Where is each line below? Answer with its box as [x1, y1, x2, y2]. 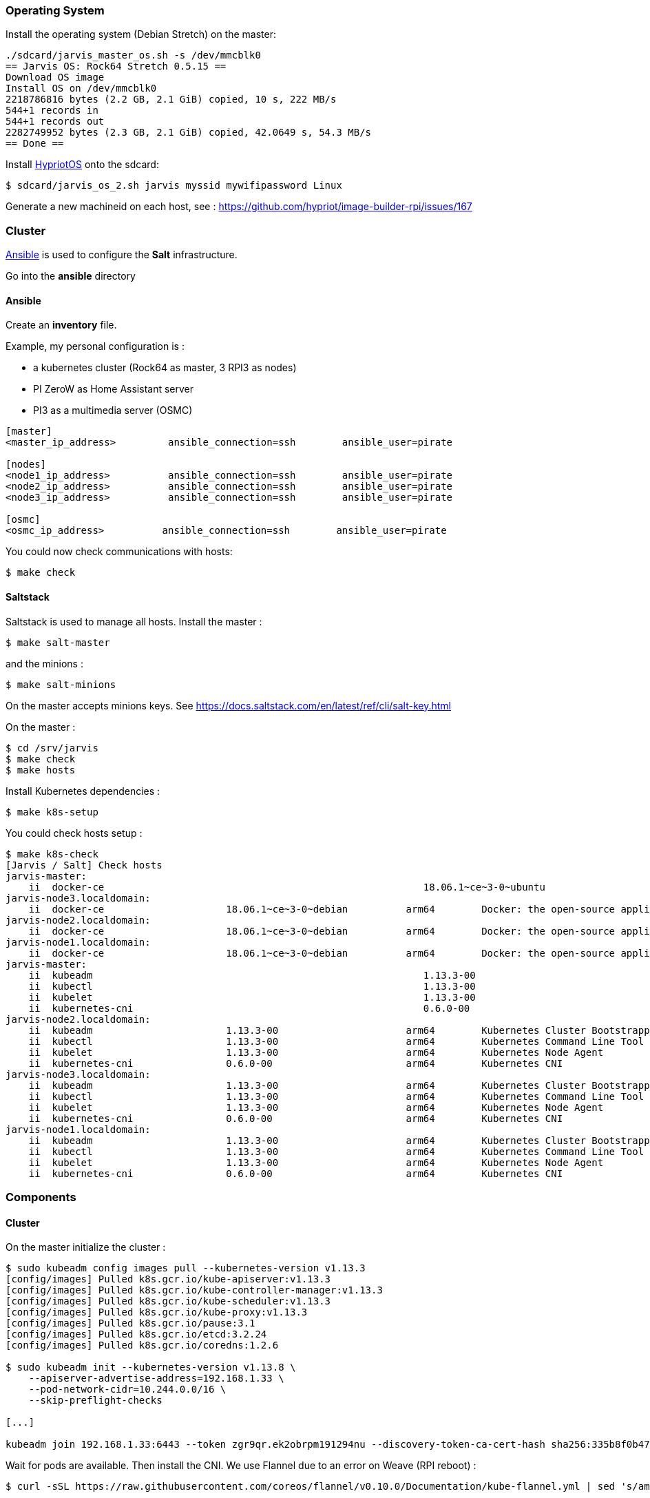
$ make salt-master [6, 636, 110, 648]
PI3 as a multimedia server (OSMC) [33, 404, 193, 417]
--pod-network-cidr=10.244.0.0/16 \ [28, 1384, 227, 1395]
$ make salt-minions [6, 678, 116, 690]
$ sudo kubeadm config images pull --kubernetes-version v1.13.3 [6, 1262, 366, 1274]
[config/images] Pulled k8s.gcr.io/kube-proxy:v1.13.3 [6, 1307, 308, 1318]
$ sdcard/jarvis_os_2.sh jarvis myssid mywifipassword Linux [6, 180, 342, 191]
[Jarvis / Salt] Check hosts [6, 859, 162, 871]
